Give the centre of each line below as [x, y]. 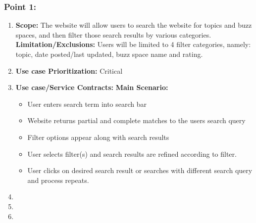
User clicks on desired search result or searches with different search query [140, 170]
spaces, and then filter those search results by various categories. [113, 34]
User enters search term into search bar [87, 104]
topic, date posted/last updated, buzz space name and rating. [109, 54]
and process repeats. [58, 180]
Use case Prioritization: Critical [69, 70]
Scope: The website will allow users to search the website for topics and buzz [134, 25]
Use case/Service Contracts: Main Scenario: [92, 87]
